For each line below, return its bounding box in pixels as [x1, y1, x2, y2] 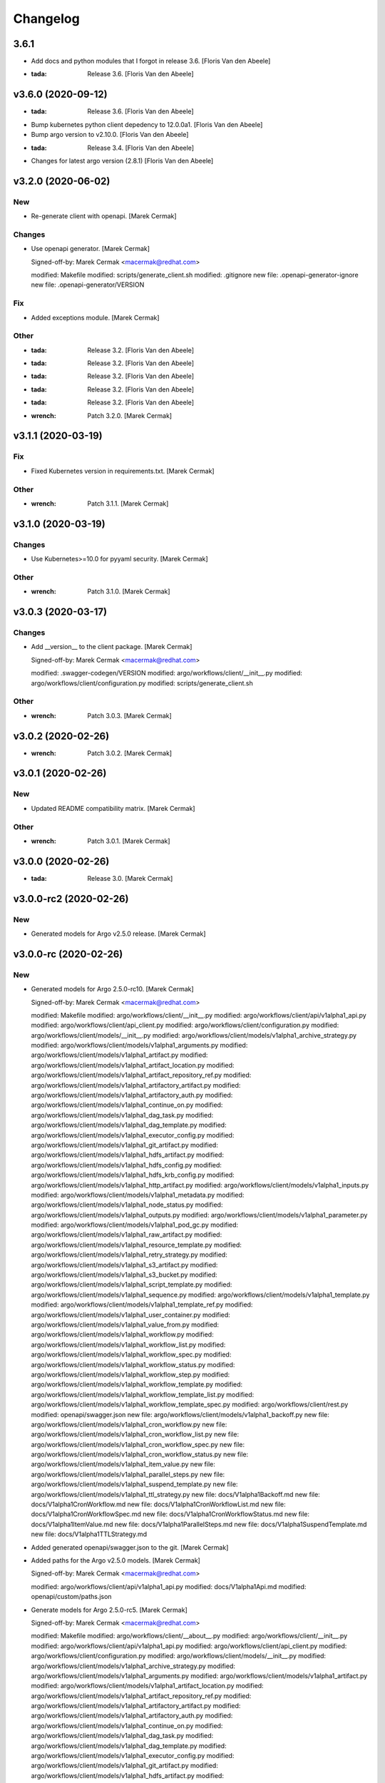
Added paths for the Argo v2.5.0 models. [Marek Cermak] [31, 1555, 201, 1565]
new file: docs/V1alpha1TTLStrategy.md [31, 1530, 148, 1538]
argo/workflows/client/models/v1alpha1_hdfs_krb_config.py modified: [31, 1170, 235, 1180]
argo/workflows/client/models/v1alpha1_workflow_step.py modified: [31, 1370, 230, 1379]
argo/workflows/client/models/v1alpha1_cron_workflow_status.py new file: [31, 1450, 249, 1458]
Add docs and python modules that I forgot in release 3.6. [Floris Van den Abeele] [31, 57, 271, 66]
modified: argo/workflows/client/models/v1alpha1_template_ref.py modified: [31, 1300, 253, 1309]
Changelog [13, 11, 80, 26]
